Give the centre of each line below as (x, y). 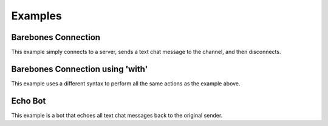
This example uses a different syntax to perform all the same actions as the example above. (126, 83)
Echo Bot (29, 101)
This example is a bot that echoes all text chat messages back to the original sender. (117, 115)
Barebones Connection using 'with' (80, 69)
